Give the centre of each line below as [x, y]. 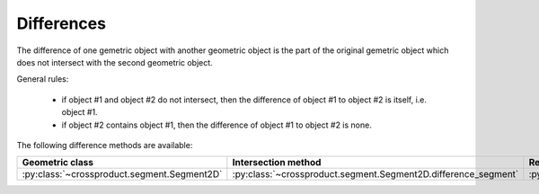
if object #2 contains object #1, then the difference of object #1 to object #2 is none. [216, 125]
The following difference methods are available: [105, 145]
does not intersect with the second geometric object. [115, 62]
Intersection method [277, 163]
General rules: [43, 79]
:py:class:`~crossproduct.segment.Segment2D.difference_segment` [376, 174]
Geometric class [58, 163]
